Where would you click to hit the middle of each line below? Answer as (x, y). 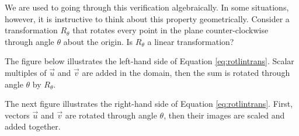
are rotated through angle (111, 115)
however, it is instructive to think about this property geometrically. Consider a (147, 18)
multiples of (26, 72)
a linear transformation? (191, 41)
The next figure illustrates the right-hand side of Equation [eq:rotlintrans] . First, (149, 104)
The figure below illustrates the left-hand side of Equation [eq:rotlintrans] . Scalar (149, 61)
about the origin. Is (98, 41)
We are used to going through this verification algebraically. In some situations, (147, 7)
